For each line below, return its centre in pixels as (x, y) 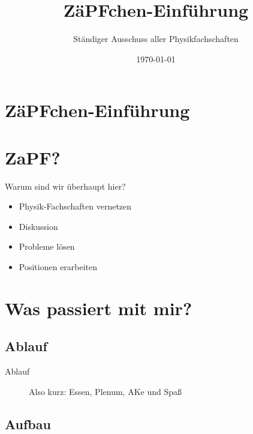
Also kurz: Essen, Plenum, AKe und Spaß (106, 391)
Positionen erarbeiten (58, 267)
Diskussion (38, 226)
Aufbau (28, 423)
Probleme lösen (47, 246)
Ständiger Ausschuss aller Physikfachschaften (156, 39)
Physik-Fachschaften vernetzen (75, 206)
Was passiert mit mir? (99, 308)
